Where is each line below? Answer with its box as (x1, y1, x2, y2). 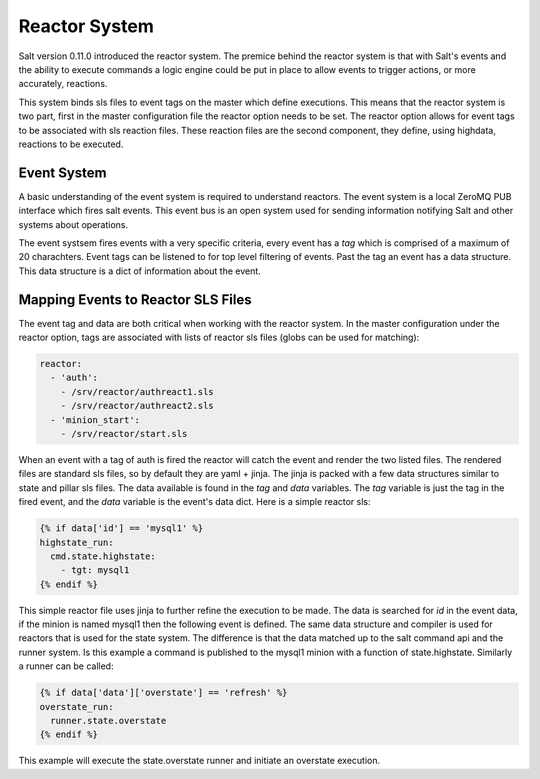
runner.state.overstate (50, 715, 167, 726)
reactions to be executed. (18, 138, 124, 150)
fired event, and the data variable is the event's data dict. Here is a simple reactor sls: (18, 496, 371, 508)
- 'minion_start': (50, 414, 140, 425)
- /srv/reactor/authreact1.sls (60, 386, 214, 397)
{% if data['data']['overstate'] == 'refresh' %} (39, 687, 288, 699)
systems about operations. (18, 218, 129, 230)
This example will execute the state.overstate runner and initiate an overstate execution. (18, 755, 380, 767)
